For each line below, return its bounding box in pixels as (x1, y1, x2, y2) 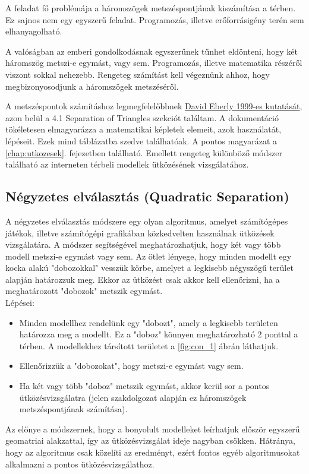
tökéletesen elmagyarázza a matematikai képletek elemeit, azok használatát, (5, 123, 282, 135)
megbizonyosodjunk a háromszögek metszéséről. (5, 80, 179, 92)
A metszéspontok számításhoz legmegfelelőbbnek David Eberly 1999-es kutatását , (5, 100, 302, 112)
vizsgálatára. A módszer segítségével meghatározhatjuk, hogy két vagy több (5, 238, 281, 251)
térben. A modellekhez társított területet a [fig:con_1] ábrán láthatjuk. (19, 339, 279, 352)
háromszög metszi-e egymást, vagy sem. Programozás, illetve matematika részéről (5, 56, 302, 69)
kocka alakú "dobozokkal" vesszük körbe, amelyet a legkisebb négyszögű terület (5, 261, 294, 274)
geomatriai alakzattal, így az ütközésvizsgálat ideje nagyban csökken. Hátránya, (5, 434, 295, 447)
